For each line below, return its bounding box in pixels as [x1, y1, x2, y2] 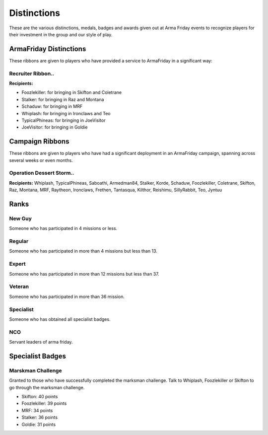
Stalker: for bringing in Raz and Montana [21, 96, 104, 102]
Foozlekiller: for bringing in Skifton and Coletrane [21, 89, 122, 95]
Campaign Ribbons [9, 137, 69, 146]
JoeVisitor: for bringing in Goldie [21, 124, 88, 130]
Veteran [9, 283, 29, 290]
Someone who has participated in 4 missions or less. [9, 225, 118, 231]
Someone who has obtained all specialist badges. [9, 316, 111, 322]
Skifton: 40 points [21, 393, 58, 399]
